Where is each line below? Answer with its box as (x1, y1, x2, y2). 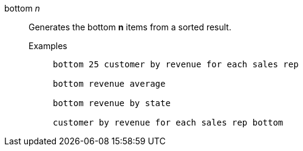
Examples (29, 41, 67, 51)
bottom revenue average (53, 79, 166, 89)
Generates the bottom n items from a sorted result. (29, 22, 231, 32)
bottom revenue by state (53, 98, 171, 108)
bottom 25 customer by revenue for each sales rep (53, 59, 299, 69)
